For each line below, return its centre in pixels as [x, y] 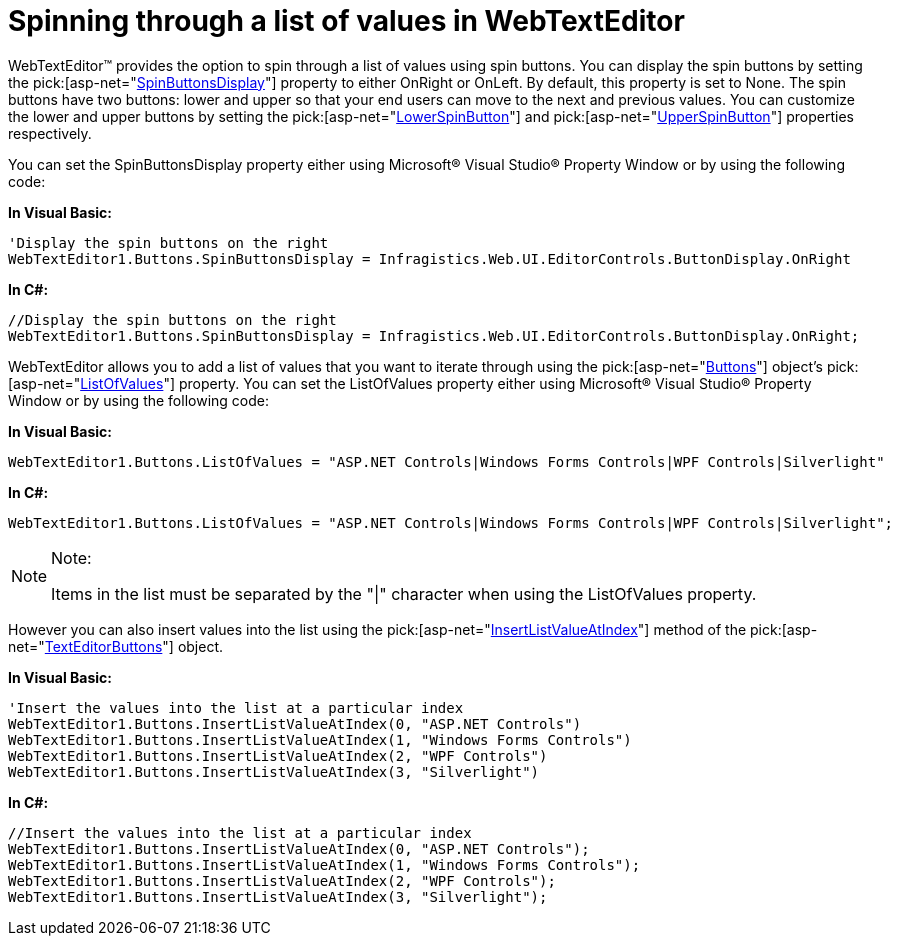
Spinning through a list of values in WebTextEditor [346, 21]
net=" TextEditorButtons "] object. [116, 646]
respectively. [50, 133]
